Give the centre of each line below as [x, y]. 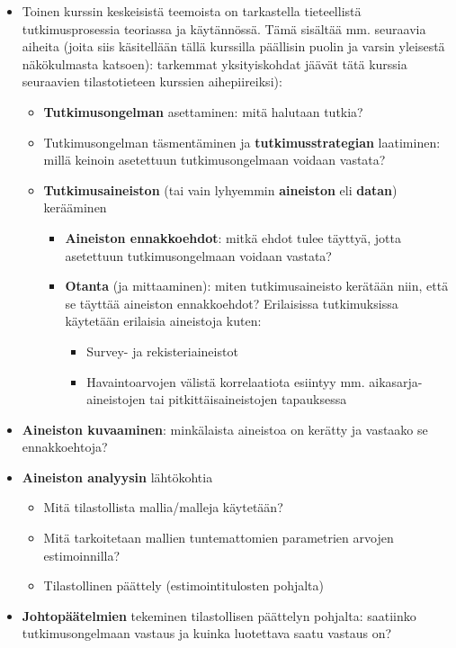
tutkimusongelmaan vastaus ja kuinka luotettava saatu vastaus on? [207, 633]
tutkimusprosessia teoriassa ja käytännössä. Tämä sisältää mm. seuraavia [224, 28]
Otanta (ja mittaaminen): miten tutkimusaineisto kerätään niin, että [257, 286]
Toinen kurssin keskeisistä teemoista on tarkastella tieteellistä [192, 11]
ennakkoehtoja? [65, 447]
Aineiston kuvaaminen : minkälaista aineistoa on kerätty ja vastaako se [225, 429]
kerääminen [75, 207]
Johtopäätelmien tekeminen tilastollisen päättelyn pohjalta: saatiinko [219, 615]
